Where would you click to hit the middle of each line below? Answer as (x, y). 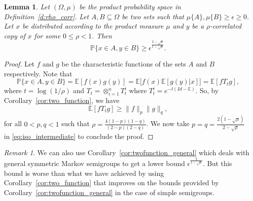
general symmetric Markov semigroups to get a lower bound (95, 163)
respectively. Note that (38, 73)
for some (47, 35)
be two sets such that (153, 16)
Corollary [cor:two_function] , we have (62, 100)
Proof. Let (19, 64)
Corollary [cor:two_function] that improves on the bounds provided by (111, 183)
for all (13, 123)
